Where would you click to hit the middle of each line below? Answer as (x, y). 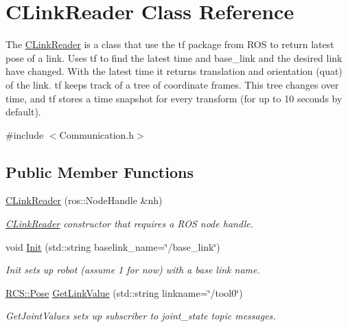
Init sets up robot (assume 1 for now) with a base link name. (133, 270)
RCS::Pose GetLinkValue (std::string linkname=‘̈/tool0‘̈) (124, 292)
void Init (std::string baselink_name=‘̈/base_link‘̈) (113, 246)
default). (23, 112)
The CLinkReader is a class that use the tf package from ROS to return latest (170, 44)
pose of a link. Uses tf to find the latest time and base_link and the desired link (174, 57)
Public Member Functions (100, 171)
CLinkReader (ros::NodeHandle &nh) (84, 200)
